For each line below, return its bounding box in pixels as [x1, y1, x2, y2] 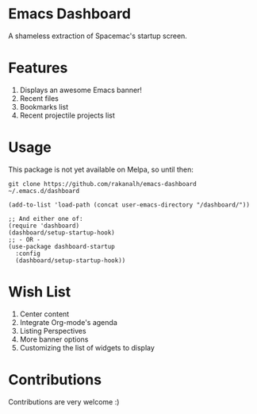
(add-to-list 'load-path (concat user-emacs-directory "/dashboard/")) [8, 200, 250, 209]
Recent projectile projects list [19, 110, 115, 120]
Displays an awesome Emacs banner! [19, 85, 143, 95]
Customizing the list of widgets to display [19, 342, 155, 352]
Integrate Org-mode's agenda [19, 317, 117, 327]
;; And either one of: [8, 215, 83, 222]
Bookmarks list [19, 102, 69, 111]
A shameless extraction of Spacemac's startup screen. [8, 31, 188, 41]
